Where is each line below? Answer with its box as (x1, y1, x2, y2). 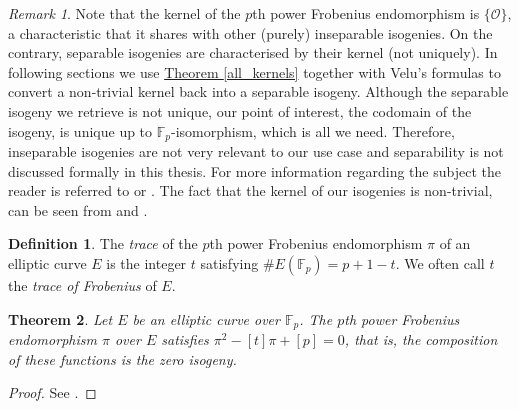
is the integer (106, 252, 187, 273)
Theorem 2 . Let (8, 308, 113, 329)
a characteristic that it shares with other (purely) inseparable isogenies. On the (8, 22, 493, 43)
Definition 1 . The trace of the (8, 233, 198, 254)
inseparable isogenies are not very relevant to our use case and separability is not (8, 141, 504, 162)
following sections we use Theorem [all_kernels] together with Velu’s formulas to (8, 61, 501, 82)
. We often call (395, 252, 485, 273)
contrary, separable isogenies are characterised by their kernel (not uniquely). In (8, 42, 498, 63)
